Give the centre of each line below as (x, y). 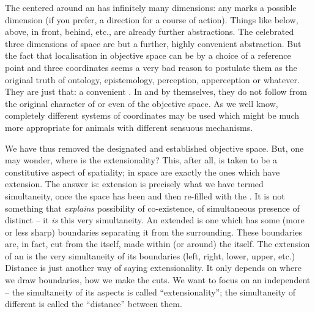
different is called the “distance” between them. (94, 304)
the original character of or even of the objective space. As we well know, (142, 103)
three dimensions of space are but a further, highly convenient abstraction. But (153, 43)
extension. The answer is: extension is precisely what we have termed (134, 184)
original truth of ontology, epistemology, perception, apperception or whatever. (152, 79)
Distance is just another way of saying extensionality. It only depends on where (153, 268)
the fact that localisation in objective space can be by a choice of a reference (148, 55)
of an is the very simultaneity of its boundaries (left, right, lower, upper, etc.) (150, 255)
